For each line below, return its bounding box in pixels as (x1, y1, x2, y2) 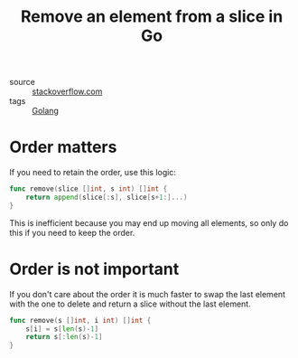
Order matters (9, 137, 117, 157)
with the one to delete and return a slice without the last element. (9, 298, 251, 309)
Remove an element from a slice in (20, 6, 284, 27)
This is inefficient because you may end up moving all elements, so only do (9, 217, 289, 228)
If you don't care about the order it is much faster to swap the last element (9, 288, 286, 299)
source (9, 77, 36, 88)
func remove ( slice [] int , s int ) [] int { (9, 184, 168, 193)
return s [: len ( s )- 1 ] (25, 333, 103, 342)
